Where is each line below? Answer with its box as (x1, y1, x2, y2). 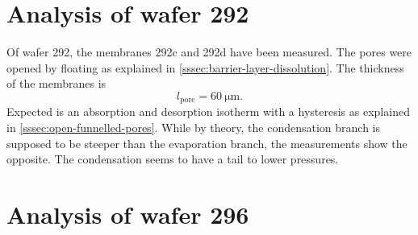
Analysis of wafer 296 (6, 197, 249, 230)
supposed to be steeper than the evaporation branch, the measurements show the (6, 134, 408, 151)
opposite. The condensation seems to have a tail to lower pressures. (6, 150, 339, 167)
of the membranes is (6, 75, 107, 92)
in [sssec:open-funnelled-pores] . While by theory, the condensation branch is (6, 118, 381, 135)
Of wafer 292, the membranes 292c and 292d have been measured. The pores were (6, 43, 412, 60)
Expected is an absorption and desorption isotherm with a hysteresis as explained (6, 103, 410, 120)
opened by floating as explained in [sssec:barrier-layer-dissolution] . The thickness (6, 59, 404, 76)
